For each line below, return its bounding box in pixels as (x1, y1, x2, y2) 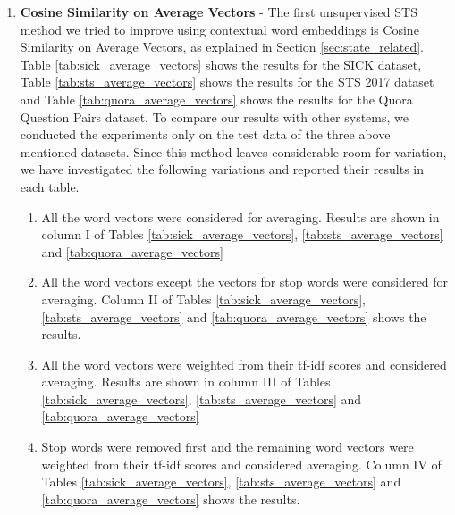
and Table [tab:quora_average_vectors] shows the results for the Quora (20, 89, 413, 108)
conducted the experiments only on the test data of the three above (20, 125, 391, 144)
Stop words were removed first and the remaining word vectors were (41, 437, 414, 456)
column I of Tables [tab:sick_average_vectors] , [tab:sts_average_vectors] (41, 225, 443, 244)
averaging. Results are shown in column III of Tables (41, 372, 331, 391)
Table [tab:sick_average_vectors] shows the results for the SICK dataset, (20, 54, 422, 73)
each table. (20, 177, 80, 195)
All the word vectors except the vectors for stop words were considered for (41, 272, 449, 291)
